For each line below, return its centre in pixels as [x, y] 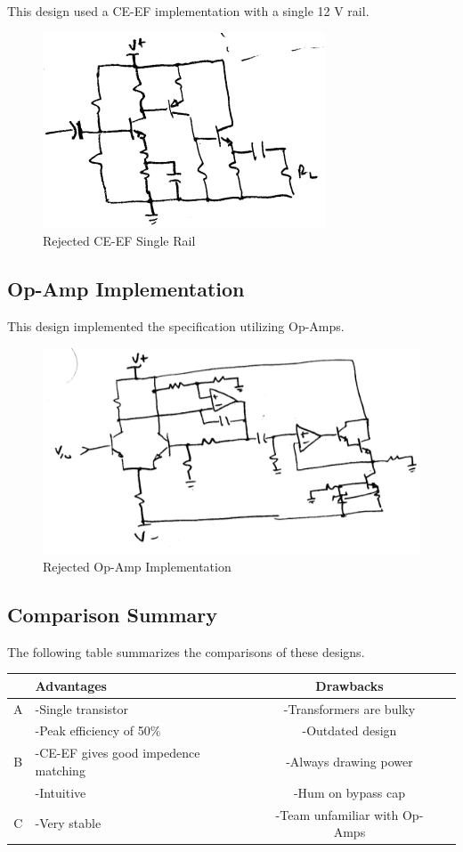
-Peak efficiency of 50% [98, 730]
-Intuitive [61, 792]
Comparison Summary [113, 614]
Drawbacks [349, 685]
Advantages [71, 685]
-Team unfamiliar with [337, 814]
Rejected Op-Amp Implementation [137, 566]
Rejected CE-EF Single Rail [119, 241]
